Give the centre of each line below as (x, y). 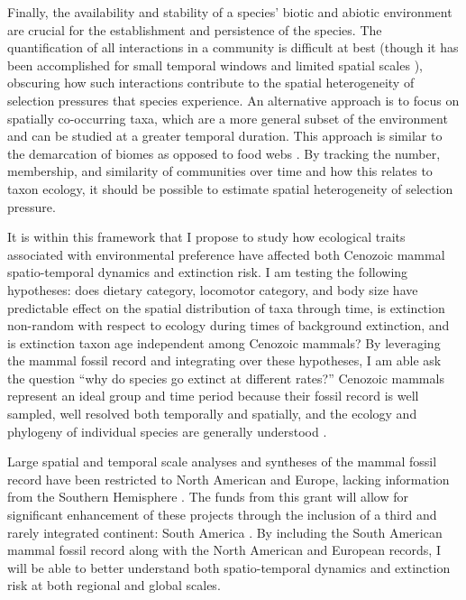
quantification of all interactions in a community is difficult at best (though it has (233, 47)
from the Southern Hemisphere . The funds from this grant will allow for (208, 497)
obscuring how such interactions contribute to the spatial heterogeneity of (211, 83)
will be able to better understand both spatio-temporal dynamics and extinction (229, 567)
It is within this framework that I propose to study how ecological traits (206, 237)
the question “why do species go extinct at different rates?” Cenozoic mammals (226, 378)
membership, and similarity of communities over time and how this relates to (220, 171)
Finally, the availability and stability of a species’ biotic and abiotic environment (230, 12)
